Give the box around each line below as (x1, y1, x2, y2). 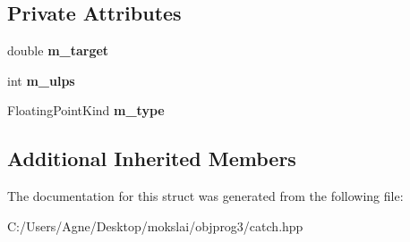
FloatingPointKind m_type (7, 101, 165, 120)
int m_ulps (7, 71, 75, 89)
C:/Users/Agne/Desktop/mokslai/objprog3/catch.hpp (7, 216, 303, 235)
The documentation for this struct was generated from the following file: (7, 187, 404, 205)
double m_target (7, 41, 109, 60)
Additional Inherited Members (7, 145, 296, 172)
